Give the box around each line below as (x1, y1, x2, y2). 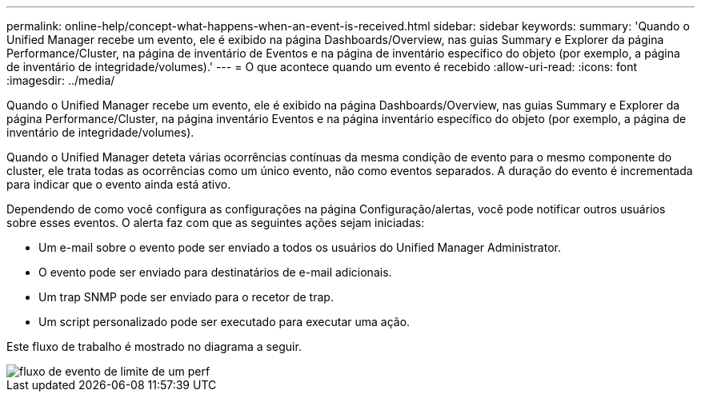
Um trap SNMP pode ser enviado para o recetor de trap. (38, 290, 334, 304)
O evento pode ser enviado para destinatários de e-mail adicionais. (38, 265, 392, 279)
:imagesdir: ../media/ (6, 74, 115, 87)
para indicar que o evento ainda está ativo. (6, 177, 231, 191)
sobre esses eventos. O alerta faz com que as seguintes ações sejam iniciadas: (6, 216, 425, 229)
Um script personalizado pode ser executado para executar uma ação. (38, 315, 411, 328)
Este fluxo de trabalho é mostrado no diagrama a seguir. (6, 340, 302, 353)
